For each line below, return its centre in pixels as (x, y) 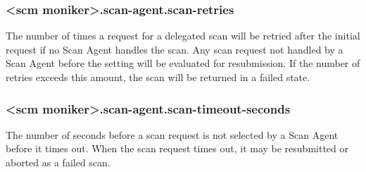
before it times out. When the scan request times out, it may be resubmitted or (177, 148)
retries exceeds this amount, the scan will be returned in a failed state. (158, 77)
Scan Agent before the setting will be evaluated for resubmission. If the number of (183, 63)
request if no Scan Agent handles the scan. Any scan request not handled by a (175, 49)
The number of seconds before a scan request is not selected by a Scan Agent (172, 134)
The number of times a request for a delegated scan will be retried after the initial (183, 36)
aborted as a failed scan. (58, 162)
